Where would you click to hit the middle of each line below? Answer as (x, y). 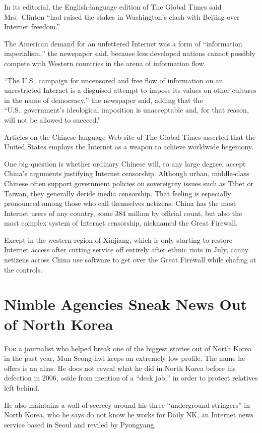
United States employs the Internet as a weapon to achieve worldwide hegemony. (129, 147)
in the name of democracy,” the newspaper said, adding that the (104, 100)
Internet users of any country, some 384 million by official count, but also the (123, 213)
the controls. (23, 269)
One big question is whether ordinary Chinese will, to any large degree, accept (125, 163)
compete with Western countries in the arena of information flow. (105, 63)
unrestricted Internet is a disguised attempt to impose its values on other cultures (130, 90)
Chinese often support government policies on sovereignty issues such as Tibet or (129, 183)
